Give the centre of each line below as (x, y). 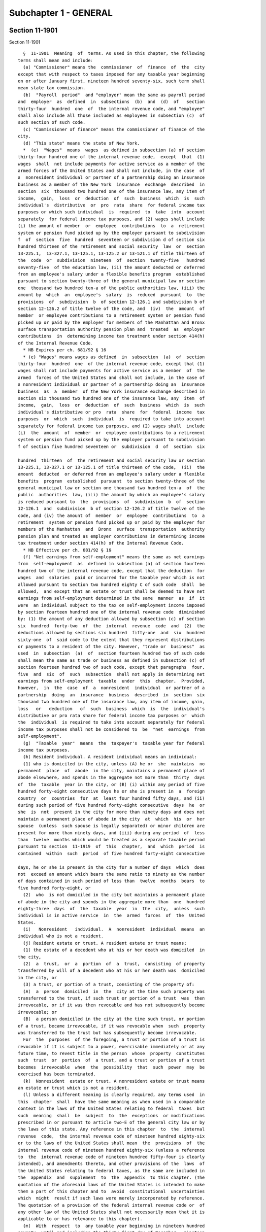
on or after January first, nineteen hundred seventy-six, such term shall (111, 81)
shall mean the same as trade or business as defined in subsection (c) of (111, 660)
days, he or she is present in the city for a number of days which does (111, 867)
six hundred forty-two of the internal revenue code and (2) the (111, 626)
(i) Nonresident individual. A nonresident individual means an (114, 929)
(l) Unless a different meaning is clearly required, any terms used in (114, 1095)
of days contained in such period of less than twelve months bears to (111, 881)
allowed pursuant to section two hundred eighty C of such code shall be (111, 584)
